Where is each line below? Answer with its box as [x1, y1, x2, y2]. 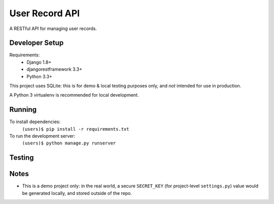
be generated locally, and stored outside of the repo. [22, 190, 132, 196]
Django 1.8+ [26, 59, 52, 65]
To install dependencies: [9, 119, 61, 125]
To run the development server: [9, 133, 76, 139]
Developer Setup [9, 39, 64, 47]
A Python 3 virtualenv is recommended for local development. [9, 92, 139, 98]
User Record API [9, 8, 80, 19]
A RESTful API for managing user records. [9, 25, 97, 32]
